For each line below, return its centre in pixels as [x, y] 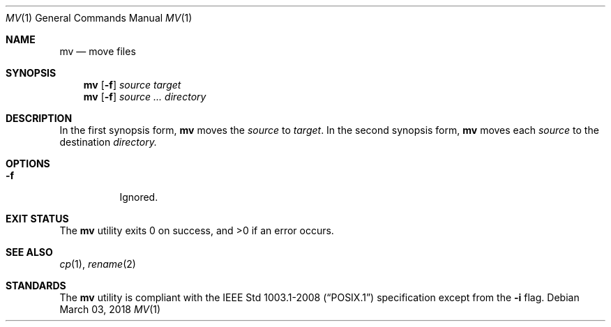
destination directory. [108, 142]
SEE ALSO [29, 252]
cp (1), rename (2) [98, 264]
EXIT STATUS [37, 219]
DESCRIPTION [39, 118]
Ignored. [139, 197]
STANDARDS [36, 286]
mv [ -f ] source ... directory [145, 97]
